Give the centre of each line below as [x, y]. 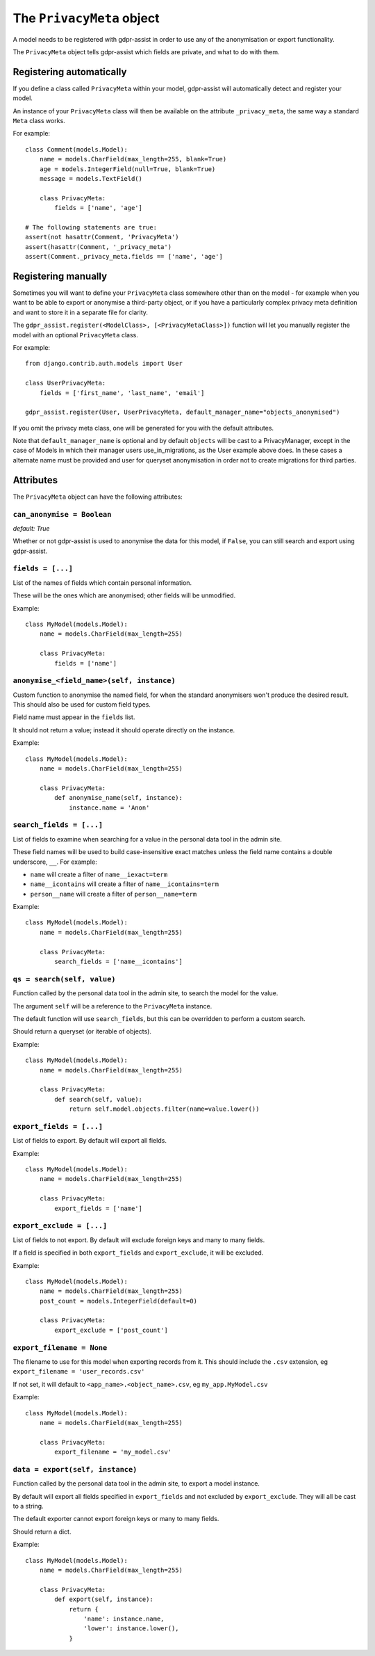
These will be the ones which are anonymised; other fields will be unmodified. [124, 595]
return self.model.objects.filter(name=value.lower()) [164, 1109]
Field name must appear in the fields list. [74, 717]
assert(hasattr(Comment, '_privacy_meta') [99, 247]
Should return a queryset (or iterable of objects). [82, 1031]
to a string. [28, 1506]
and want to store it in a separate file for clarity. [81, 312]
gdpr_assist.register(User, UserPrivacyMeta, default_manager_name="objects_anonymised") [183, 412]
